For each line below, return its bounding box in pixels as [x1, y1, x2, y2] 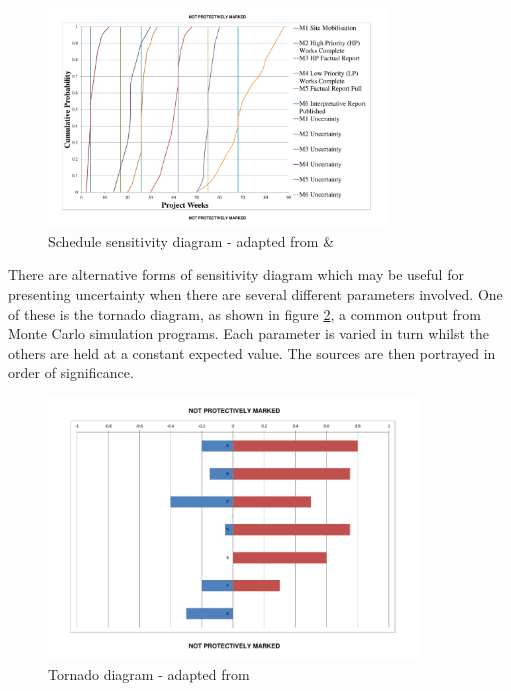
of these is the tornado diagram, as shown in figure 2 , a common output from [8, 303, 481, 324]
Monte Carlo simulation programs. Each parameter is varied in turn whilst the [8, 323, 490, 344]
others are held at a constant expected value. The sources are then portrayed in [8, 342, 496, 363]
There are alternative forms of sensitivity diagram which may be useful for [8, 264, 464, 285]
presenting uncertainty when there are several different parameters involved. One [8, 284, 503, 305]
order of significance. [8, 362, 134, 383]
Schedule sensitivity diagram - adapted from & [48, 230, 335, 251]
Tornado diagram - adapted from [48, 664, 250, 685]
